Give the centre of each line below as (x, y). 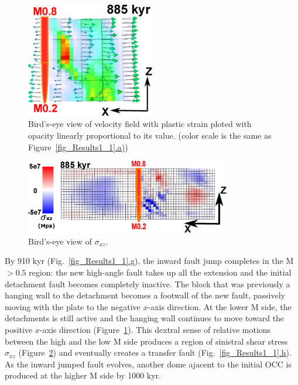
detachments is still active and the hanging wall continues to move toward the (145, 318)
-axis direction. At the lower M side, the (220, 306)
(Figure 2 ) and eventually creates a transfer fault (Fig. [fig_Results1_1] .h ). (155, 353)
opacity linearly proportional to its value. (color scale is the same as (150, 135)
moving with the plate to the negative (73, 306)
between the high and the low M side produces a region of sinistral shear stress (146, 341)
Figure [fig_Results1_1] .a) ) (78, 147)
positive (19, 329)
